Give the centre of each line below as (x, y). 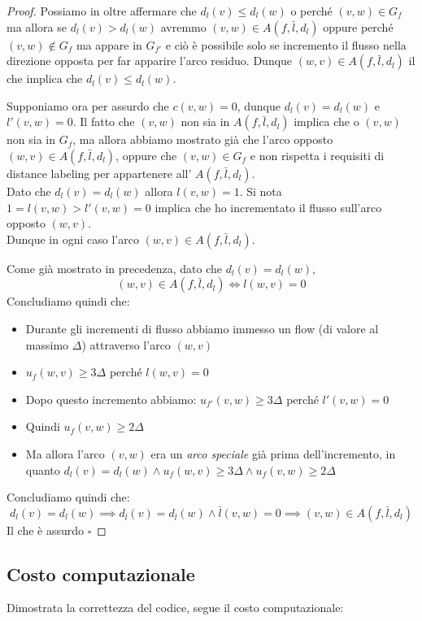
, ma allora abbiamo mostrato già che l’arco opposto (203, 139)
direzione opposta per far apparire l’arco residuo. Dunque (150, 61)
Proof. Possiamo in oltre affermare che (102, 11)
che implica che (45, 78)
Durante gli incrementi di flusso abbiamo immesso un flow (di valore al (202, 328)
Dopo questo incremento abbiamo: (111, 399)
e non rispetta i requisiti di (317, 155)
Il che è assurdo (46, 530)
